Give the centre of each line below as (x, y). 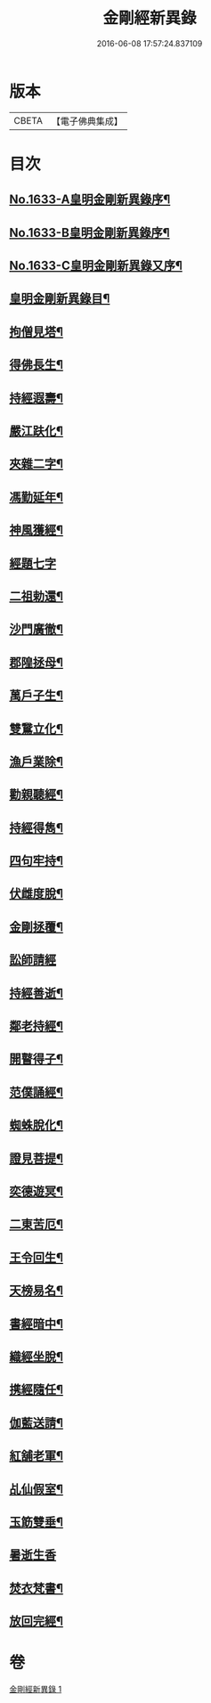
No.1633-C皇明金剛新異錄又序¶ (96, 266)
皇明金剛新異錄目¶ (60, 299)
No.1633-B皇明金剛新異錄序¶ (90, 232)
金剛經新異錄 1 (36, 1689)
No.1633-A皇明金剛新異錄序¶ (90, 200)
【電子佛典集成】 (87, 121)
